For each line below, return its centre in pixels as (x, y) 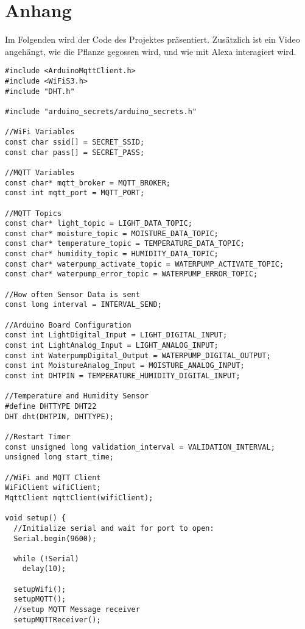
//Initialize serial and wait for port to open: (114, 528)
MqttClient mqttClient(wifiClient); (79, 498)
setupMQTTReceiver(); (57, 620)
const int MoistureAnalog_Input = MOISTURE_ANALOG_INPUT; (125, 366)
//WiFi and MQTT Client (53, 477)
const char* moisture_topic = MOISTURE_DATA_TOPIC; (112, 233)
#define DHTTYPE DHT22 (51, 406)
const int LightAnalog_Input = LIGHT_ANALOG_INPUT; (112, 346)
